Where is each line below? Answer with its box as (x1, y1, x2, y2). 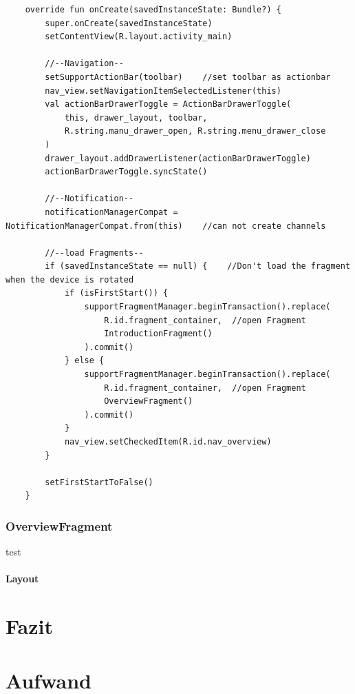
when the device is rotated (6, 274, 134, 285)
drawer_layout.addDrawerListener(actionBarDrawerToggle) (45, 153, 311, 163)
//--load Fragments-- (45, 247, 144, 258)
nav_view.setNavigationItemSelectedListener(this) (45, 85, 281, 96)
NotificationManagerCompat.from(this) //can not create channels (6, 221, 326, 231)
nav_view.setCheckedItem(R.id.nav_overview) (64, 437, 272, 447)
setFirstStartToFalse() (45, 477, 153, 487)
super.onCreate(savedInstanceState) (45, 18, 213, 28)
